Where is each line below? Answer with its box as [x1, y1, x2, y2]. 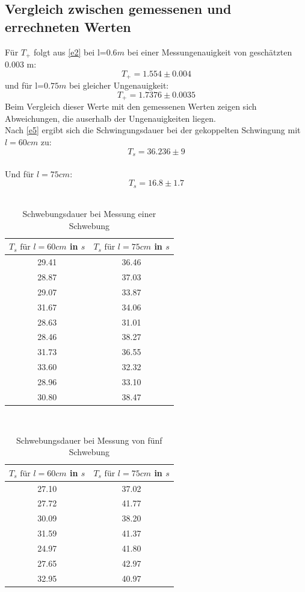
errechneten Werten [5, 17, 131, 36]
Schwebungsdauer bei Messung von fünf [16, 433, 162, 446]
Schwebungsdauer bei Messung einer [22, 207, 156, 220]
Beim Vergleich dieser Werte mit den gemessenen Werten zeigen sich [5, 100, 257, 113]
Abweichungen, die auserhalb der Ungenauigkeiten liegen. [5, 112, 216, 124]
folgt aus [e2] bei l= [34, 45, 106, 58]
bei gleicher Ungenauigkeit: [69, 79, 169, 92]
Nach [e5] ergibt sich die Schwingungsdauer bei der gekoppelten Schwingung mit [5, 124, 301, 136]
